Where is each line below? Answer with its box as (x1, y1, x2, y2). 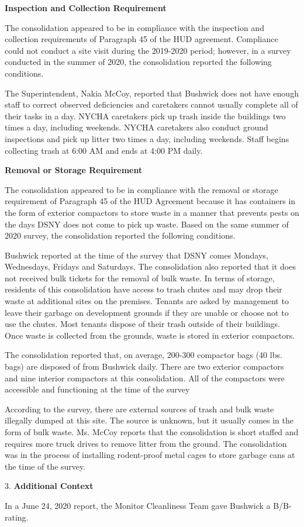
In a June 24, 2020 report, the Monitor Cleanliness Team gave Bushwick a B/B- (5, 499, 292, 511)
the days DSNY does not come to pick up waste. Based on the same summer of (5, 218, 289, 230)
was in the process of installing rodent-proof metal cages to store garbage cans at (5, 449, 295, 461)
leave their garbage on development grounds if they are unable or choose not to (5, 306, 289, 318)
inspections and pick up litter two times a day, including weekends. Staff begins (5, 132, 289, 144)
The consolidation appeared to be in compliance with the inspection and (5, 21, 264, 33)
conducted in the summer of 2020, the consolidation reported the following (5, 56, 272, 68)
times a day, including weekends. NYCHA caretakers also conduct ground (5, 121, 268, 133)
